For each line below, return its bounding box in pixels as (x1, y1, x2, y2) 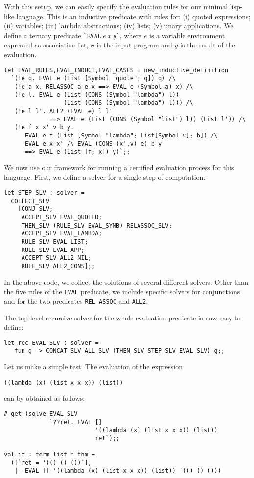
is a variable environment (149, 30, 225, 40)
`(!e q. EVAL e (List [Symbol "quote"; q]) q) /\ (11, 75, 176, 82)
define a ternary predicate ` (4, 30, 87, 40)
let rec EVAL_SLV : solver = (4, 339, 99, 346)
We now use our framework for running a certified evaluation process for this (4, 162, 234, 172)
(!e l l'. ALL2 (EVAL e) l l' (14, 107, 113, 114)
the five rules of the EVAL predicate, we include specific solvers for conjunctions (4, 286, 240, 296)
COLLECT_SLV (11, 197, 50, 205)
